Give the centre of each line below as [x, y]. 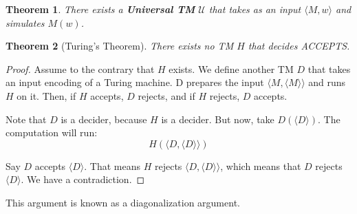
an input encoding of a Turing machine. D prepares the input [135, 82]
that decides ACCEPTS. [299, 46]
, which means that [261, 165]
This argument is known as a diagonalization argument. [123, 202]
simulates [25, 22]
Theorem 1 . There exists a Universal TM [100, 9]
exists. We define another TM [231, 68]
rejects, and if [166, 95]
